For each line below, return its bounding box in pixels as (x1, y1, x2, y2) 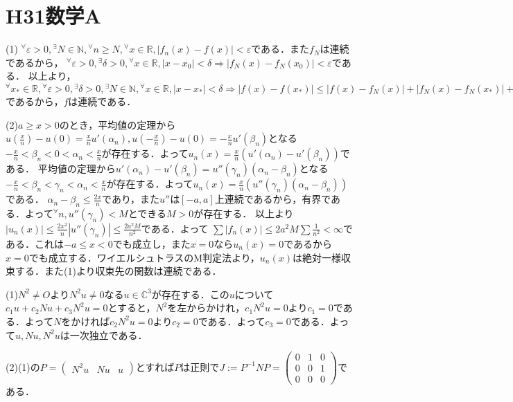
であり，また (102, 192, 159, 206)
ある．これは (6, 236, 64, 250)
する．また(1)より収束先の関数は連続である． (15, 264, 222, 278)
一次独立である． (69, 327, 148, 342)
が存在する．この (151, 286, 229, 301)
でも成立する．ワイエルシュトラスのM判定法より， (28, 250, 260, 264)
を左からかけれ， (167, 300, 245, 315)
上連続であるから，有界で (214, 192, 331, 206)
